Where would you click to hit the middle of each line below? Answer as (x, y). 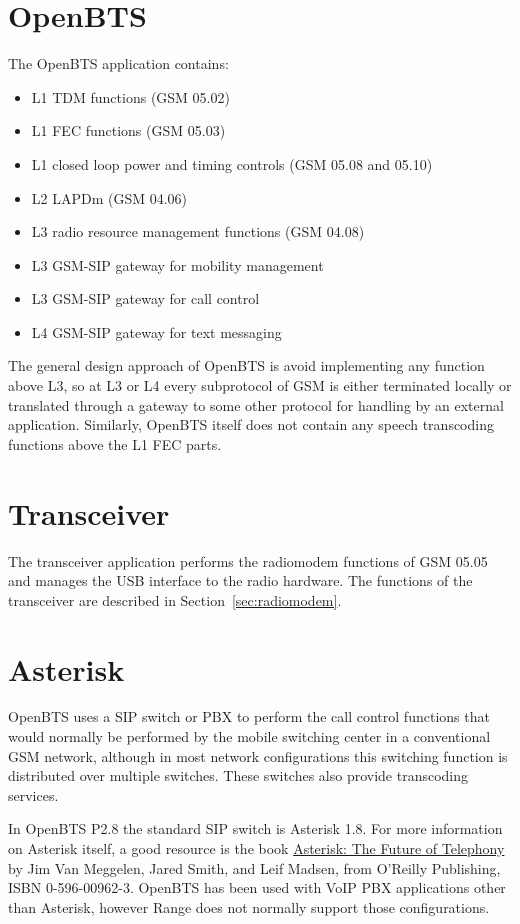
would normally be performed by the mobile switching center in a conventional (249, 736)
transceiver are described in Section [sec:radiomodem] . (175, 599)
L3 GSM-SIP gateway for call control (145, 298)
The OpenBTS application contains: (118, 63)
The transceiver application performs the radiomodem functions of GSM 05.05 (248, 560)
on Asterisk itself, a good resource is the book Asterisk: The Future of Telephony (256, 848)
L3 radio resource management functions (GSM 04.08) (198, 231)
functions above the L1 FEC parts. (115, 443)
